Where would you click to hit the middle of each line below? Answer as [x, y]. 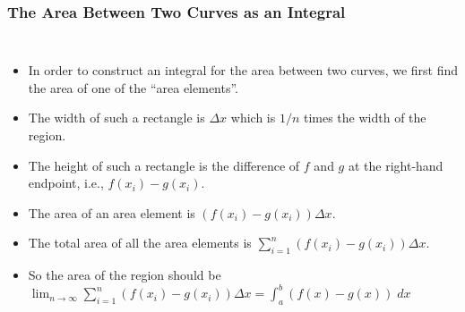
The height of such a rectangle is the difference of [164, 165]
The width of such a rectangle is [116, 118]
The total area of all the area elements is [140, 243]
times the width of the [365, 118]
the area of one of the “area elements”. [133, 87]
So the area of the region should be [125, 275]
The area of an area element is [112, 212]
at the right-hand [396, 165]
